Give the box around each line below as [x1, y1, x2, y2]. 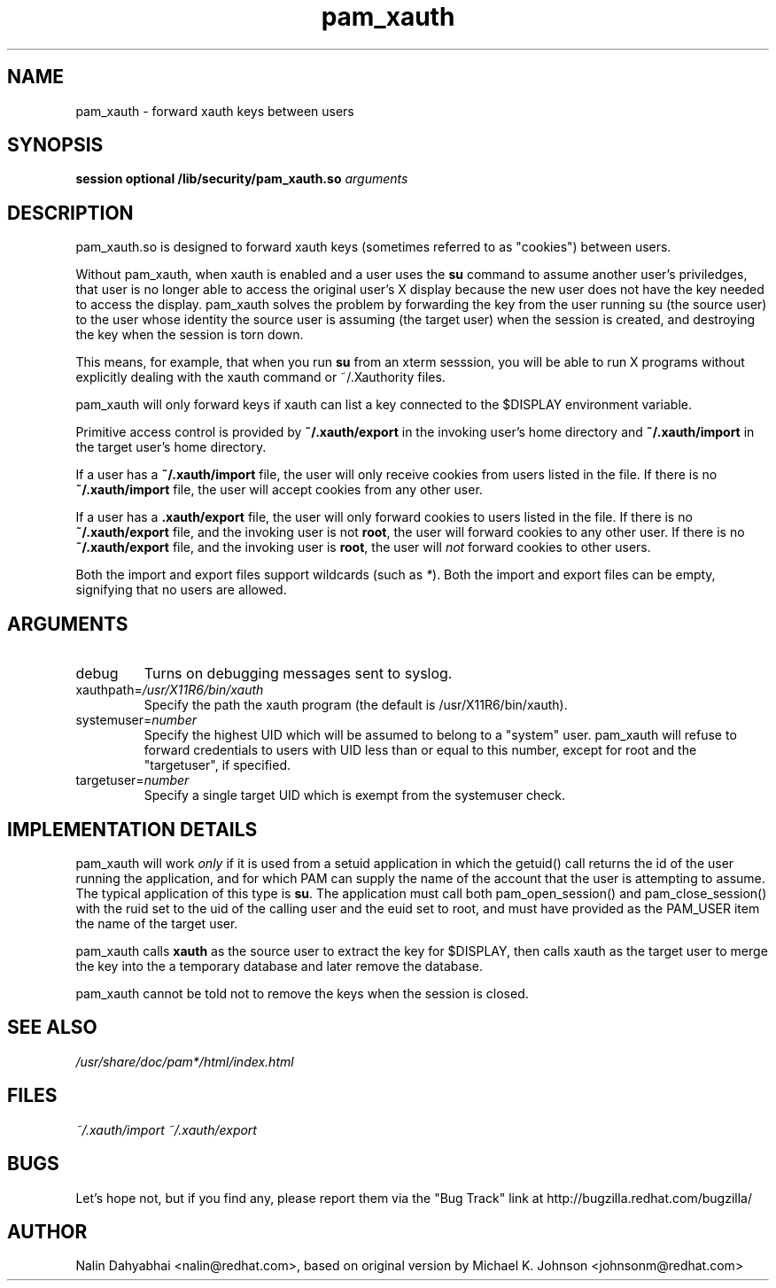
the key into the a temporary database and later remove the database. [75, 958, 483, 974]
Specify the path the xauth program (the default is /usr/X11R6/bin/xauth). [144, 697, 568, 713]
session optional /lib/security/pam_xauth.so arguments [75, 171, 408, 187]
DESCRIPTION [7, 201, 134, 224]
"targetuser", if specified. [144, 757, 291, 773]
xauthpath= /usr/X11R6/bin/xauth [75, 682, 264, 698]
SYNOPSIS [7, 134, 104, 157]
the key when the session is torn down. [75, 327, 304, 343]
